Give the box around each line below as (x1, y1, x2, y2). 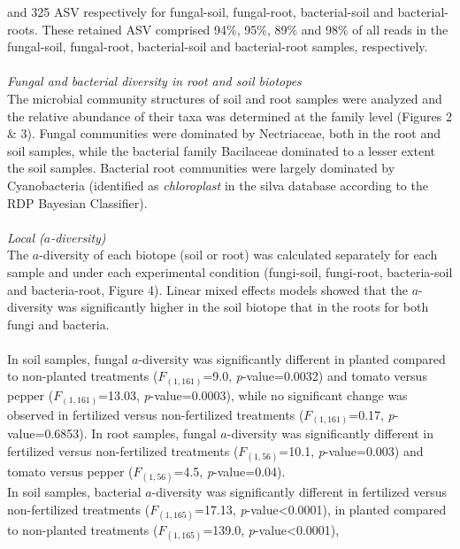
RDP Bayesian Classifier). (7, 193, 148, 212)
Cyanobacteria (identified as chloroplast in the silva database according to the (7, 175, 428, 194)
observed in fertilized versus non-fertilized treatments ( (7, 405, 304, 423)
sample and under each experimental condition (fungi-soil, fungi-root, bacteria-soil (7, 262, 453, 281)
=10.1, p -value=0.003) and (279, 441, 424, 460)
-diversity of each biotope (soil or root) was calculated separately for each (39, 245, 438, 264)
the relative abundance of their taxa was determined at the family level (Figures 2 (7, 106, 452, 125)
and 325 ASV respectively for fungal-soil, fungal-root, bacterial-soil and (7, 3, 394, 20)
